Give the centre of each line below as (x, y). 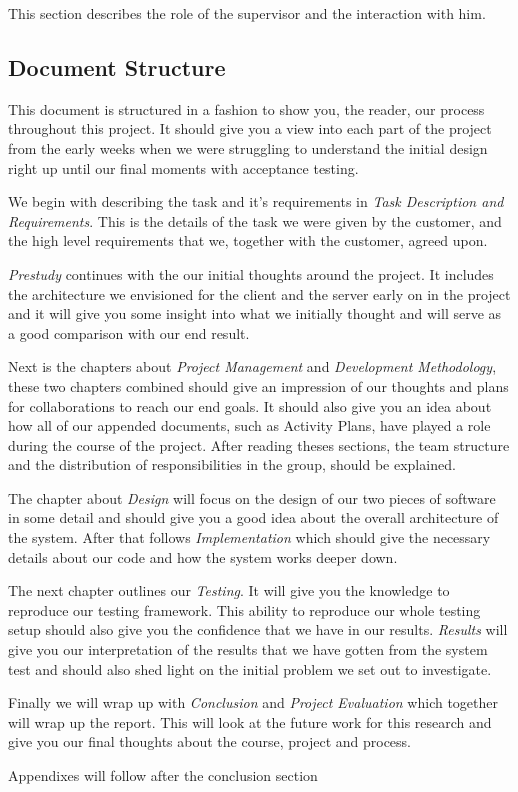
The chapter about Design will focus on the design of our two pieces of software (252, 497)
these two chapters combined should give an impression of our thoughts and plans (258, 385)
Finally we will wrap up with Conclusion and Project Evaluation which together (253, 702)
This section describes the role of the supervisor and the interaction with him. (247, 13)
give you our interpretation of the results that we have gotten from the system (248, 649)
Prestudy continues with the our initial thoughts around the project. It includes (251, 273)
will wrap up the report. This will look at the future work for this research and (250, 721)
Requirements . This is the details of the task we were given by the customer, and (255, 220)
